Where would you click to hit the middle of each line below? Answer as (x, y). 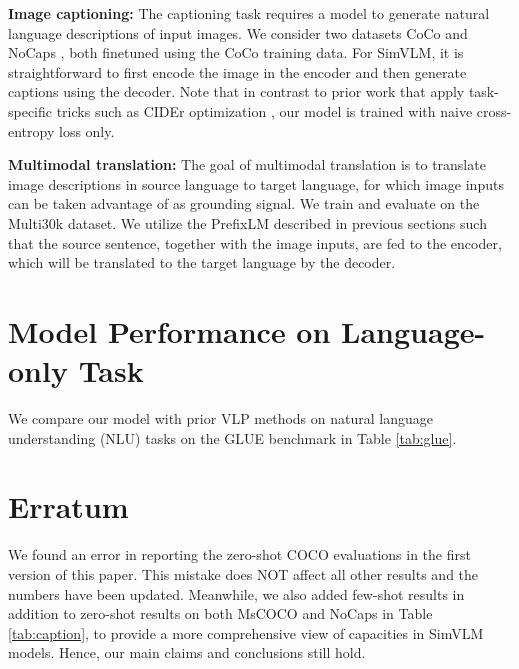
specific (30, 110)
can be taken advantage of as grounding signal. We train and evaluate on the (244, 203)
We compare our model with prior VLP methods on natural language (220, 418)
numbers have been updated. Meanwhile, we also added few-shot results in (236, 593)
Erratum (68, 506)
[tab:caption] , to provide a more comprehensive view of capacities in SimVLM (246, 632)
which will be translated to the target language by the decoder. (202, 262)
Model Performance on (169, 330)
